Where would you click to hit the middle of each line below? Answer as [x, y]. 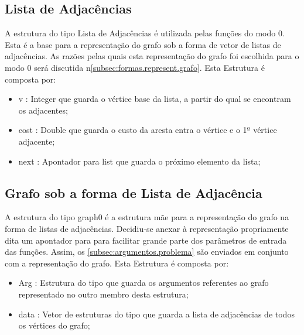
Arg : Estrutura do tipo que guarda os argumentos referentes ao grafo [144, 283]
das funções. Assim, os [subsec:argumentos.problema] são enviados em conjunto [147, 252]
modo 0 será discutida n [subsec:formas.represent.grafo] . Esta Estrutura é [135, 67]
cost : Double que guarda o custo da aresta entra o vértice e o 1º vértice [148, 130]
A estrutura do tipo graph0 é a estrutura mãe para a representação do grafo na [147, 217]
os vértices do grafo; [54, 325]
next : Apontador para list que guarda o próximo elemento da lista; [139, 161]
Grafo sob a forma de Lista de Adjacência [134, 192]
